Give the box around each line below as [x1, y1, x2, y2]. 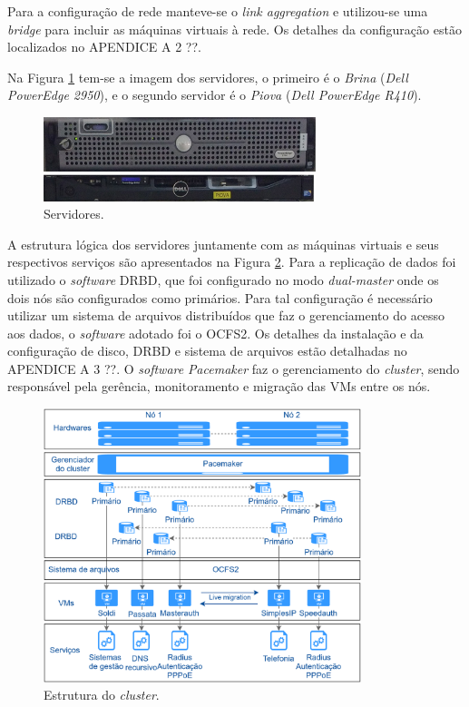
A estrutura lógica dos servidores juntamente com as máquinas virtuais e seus [7, 234, 439, 253]
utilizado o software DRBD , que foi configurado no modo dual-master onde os [7, 270, 439, 289]
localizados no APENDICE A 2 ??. [7, 37, 201, 56]
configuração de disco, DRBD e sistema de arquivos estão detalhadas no [7, 341, 407, 360]
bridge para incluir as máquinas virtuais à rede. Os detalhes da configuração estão [7, 19, 462, 38]
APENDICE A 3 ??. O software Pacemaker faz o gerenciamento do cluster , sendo [7, 358, 460, 378]
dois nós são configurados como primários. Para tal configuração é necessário [7, 288, 433, 307]
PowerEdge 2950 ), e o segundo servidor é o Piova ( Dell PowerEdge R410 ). [7, 85, 422, 104]
